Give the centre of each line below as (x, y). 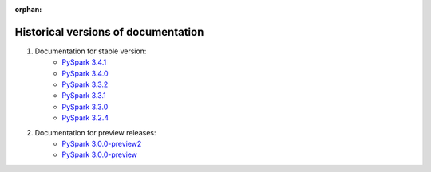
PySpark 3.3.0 (85, 107)
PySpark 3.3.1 (84, 96)
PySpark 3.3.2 (85, 84)
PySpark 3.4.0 (85, 73)
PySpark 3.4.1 (84, 62)
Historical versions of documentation (109, 32)
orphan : (28, 9)
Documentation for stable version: (91, 51)
